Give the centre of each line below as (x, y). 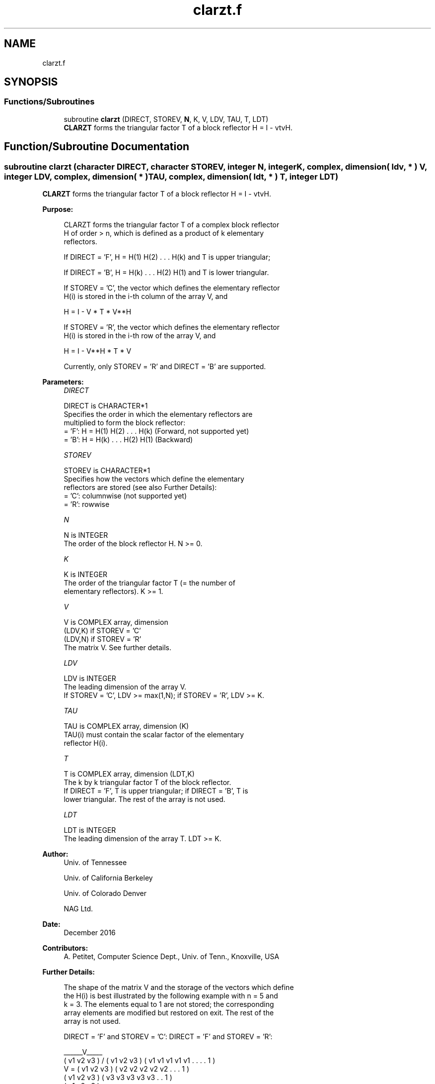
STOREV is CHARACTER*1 (107, 471)
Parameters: (63, 382)
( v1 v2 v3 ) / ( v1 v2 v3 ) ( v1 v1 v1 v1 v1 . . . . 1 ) (140, 1061)
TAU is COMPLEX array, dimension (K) (126, 726)
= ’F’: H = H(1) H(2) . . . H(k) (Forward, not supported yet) (156, 431)
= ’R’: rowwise (87, 504)
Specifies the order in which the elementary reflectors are (158, 414)
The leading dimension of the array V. (125, 687)
